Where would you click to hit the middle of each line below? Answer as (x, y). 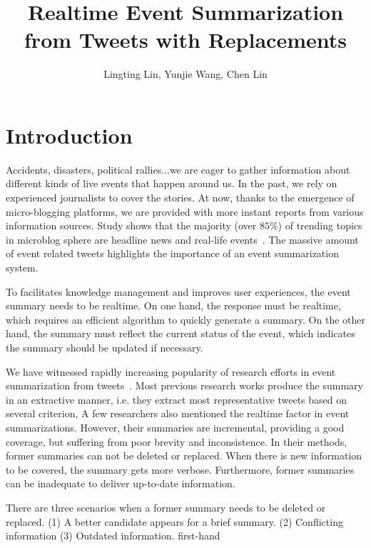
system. (22, 267)
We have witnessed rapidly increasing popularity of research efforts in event (171, 371)
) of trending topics (320, 225)
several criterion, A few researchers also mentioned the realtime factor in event (178, 413)
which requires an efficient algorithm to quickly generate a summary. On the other (185, 319)
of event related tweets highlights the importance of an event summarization (172, 253)
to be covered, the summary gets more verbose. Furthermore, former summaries (180, 469)
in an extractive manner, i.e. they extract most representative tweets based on (177, 399)
